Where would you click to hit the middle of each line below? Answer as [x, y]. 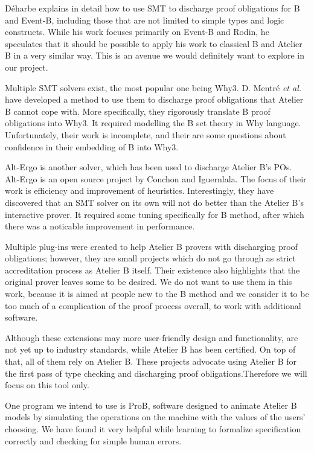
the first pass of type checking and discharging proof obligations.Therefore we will [156, 373]
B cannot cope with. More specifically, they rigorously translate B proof [138, 111]
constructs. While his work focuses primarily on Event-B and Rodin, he [137, 32]
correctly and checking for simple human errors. [93, 440]
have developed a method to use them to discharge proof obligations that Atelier [154, 99]
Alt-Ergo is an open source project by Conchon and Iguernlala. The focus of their [156, 178]
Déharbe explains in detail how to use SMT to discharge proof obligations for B [152, 8]
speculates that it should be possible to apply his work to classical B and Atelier [154, 43]
